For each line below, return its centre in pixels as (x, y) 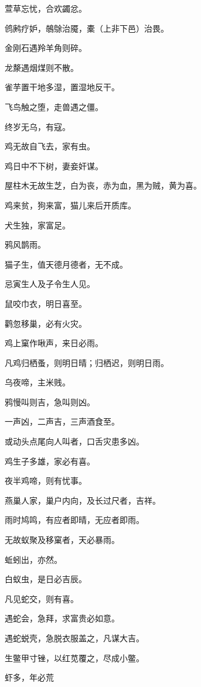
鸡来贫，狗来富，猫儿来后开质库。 (70, 205)
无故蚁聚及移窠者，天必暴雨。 (62, 540)
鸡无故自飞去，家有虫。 (50, 146)
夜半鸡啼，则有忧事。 (46, 481)
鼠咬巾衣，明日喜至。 (46, 303)
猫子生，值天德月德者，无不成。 (66, 264)
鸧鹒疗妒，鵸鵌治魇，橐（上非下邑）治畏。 (87, 28)
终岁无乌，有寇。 (38, 126)
